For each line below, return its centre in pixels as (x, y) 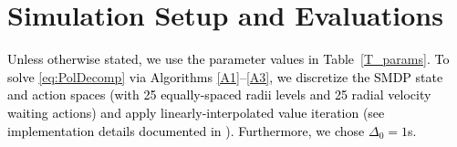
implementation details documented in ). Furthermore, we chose (186, 130)
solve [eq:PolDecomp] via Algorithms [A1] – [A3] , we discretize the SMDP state (225, 76)
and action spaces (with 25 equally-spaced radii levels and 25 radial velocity (219, 94)
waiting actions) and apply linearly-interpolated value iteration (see (196, 112)
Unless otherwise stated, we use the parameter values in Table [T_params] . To (228, 59)
